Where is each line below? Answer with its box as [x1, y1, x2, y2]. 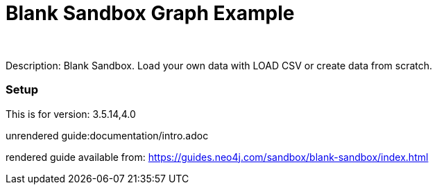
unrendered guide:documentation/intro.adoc [6, 129, 209, 141]
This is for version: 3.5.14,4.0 [6, 107, 136, 120]
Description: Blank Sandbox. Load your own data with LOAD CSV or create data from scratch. [6, 59, 433, 71]
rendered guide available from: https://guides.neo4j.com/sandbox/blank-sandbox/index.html [6, 150, 429, 163]
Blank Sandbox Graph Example [6, 1, 295, 25]
